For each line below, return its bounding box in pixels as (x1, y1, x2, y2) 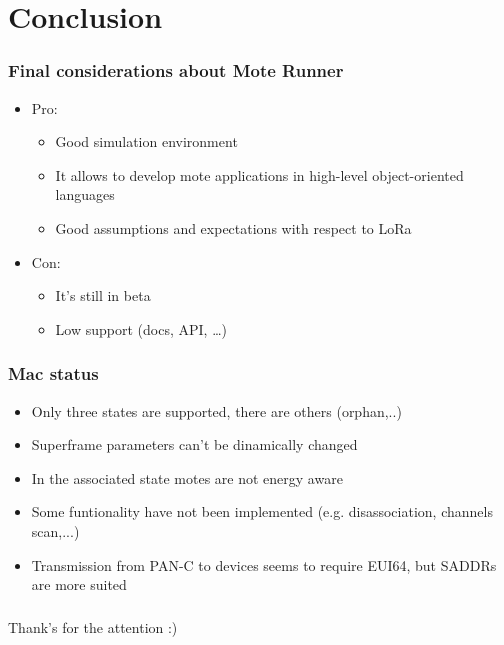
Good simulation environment (55, 131, 238, 152)
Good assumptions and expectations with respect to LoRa (55, 217, 412, 238)
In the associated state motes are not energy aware (31, 467, 343, 488)
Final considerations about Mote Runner (8, 58, 344, 83)
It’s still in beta (55, 285, 151, 306)
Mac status (8, 361, 99, 386)
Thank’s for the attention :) (8, 616, 178, 637)
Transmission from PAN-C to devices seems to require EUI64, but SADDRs (31, 554, 497, 575)
